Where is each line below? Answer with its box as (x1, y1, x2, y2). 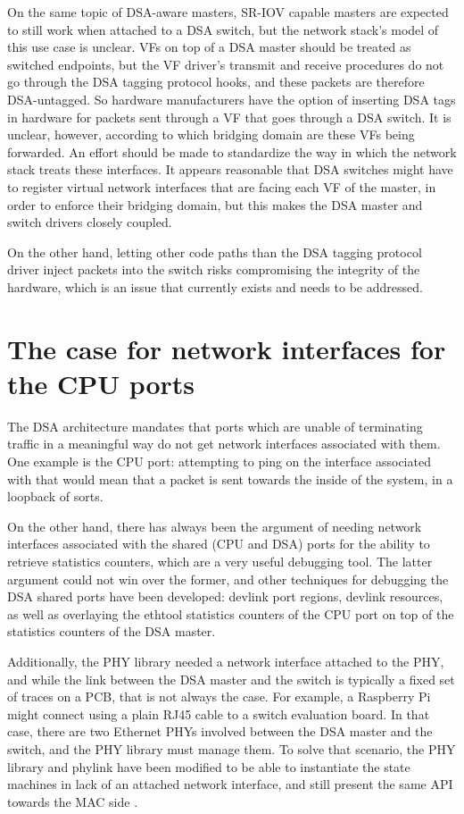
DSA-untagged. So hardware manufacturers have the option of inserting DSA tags (7, 89, 456, 108)
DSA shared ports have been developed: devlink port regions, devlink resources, (7, 587, 443, 606)
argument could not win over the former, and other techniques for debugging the (7, 569, 449, 588)
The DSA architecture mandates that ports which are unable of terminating (7, 416, 423, 435)
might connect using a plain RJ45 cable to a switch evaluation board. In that (7, 704, 430, 723)
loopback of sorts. (7, 487, 104, 506)
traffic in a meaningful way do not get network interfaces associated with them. (7, 434, 441, 453)
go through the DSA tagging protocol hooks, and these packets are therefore (7, 72, 425, 91)
